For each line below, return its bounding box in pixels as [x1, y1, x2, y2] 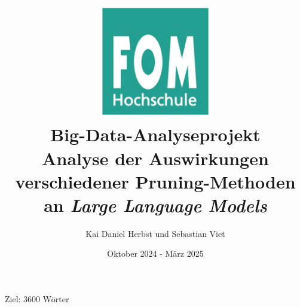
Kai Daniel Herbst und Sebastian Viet [85, 227, 225, 239]
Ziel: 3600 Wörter [5, 293, 69, 305]
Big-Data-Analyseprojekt [50, 122, 261, 147]
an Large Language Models [44, 192, 267, 217]
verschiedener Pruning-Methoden [15, 169, 296, 193]
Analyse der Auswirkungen [42, 145, 269, 170]
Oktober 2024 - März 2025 [107, 247, 204, 260]
